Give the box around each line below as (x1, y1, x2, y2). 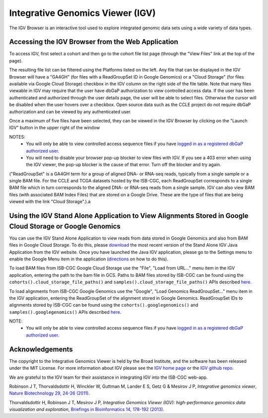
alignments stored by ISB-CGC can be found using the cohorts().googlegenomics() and (9, 302, 199, 308)
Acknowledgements (9, 345, 73, 353)
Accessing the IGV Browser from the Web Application (9, 38, 179, 46)
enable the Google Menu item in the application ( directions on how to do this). (9, 256, 168, 262)
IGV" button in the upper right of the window (9, 125, 100, 131)
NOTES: (9, 134, 26, 140)
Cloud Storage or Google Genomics (9, 222, 121, 231)
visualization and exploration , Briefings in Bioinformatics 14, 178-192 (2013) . (9, 407, 165, 413)
